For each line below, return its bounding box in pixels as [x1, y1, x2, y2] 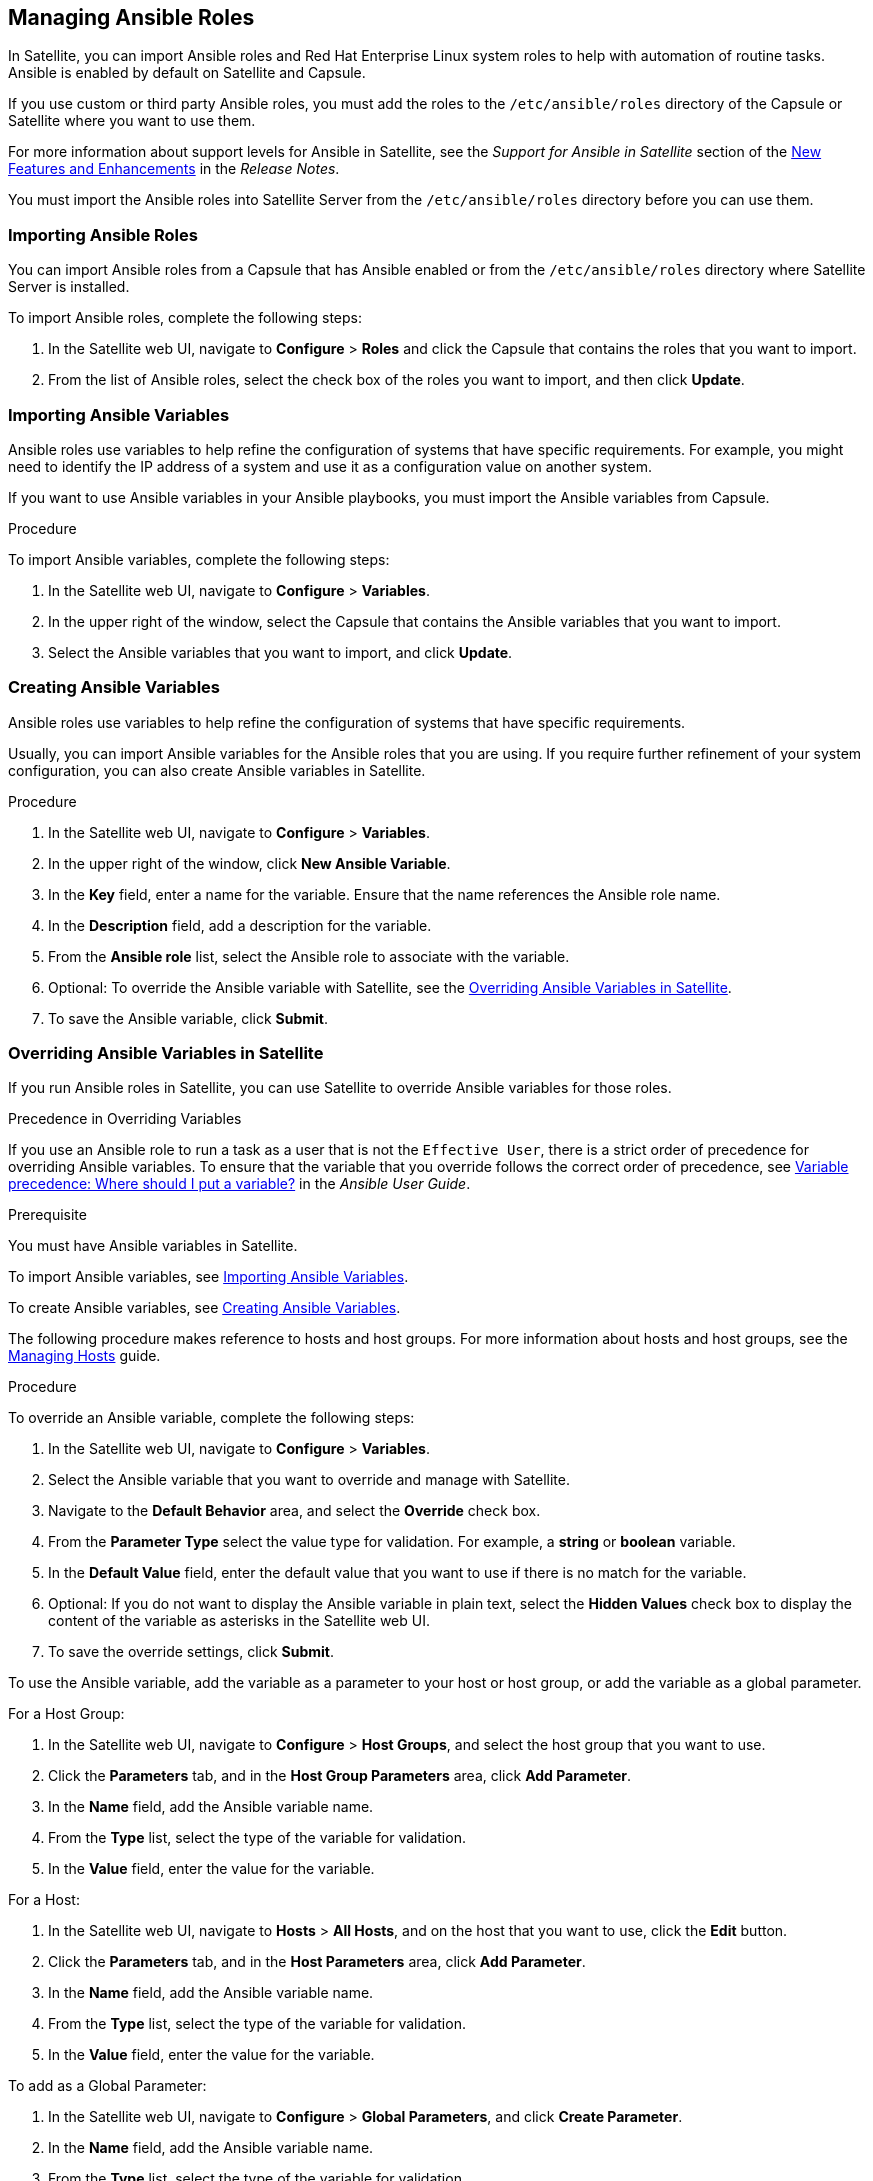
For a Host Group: [8, 1705, 125, 1723]
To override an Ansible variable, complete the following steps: [8, 1409, 415, 1427]
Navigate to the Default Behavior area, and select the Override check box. [48, 1502, 541, 1520]
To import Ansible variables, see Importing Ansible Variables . [8, 1268, 409, 1286]
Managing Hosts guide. [8, 1347, 161, 1365]
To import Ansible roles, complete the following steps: [8, 309, 363, 327]
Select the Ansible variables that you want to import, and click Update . [48, 643, 513, 661]
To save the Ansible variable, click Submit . [48, 1009, 329, 1027]
